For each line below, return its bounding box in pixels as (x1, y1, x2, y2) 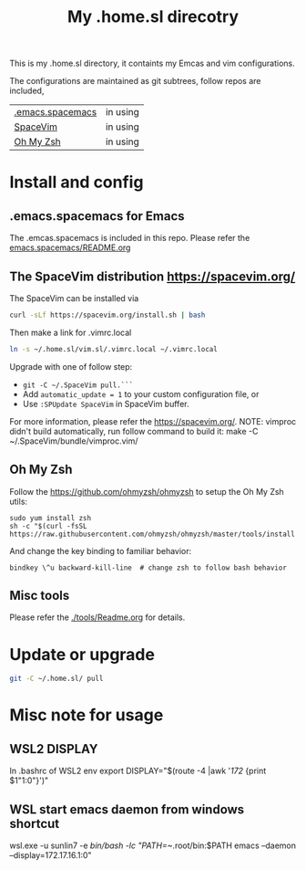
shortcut (9, 815, 60, 832)
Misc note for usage (9, 705, 164, 726)
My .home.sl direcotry (66, 6, 240, 27)
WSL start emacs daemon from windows (9, 802, 245, 817)
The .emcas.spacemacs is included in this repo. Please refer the (9, 233, 250, 244)
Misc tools (9, 587, 70, 603)
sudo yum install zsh (9, 513, 92, 522)
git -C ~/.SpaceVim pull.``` (22, 381, 134, 390)
